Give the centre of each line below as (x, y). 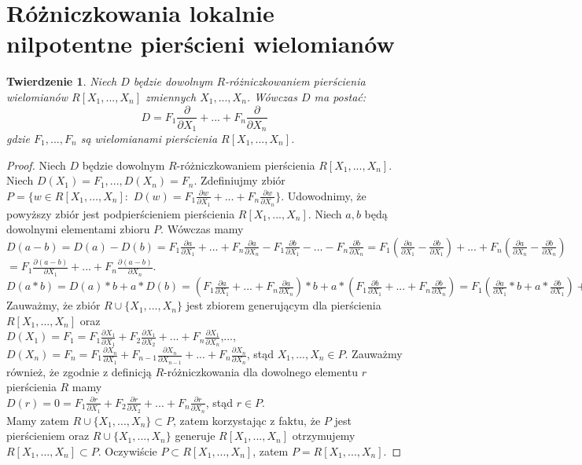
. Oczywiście (127, 450)
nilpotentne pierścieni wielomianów (201, 44)
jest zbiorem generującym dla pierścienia (284, 305)
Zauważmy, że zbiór (53, 305)
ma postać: (340, 96)
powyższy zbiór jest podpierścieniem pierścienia (121, 213)
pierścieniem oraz (48, 436)
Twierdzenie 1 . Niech (62, 81)
